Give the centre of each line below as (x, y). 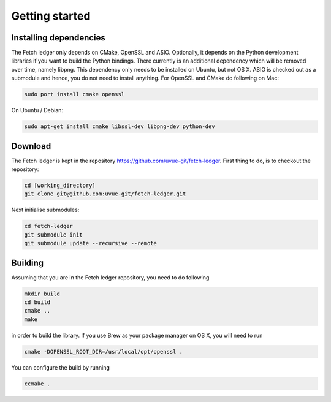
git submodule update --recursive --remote (91, 243)
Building (28, 263)
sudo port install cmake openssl (74, 94)
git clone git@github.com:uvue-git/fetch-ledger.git (105, 194)
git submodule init (53, 235)
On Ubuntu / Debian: (37, 110)
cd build (37, 302)
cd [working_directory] (60, 186)
